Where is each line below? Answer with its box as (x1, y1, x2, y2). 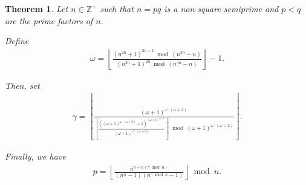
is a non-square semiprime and (164, 2, 279, 15)
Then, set (5, 79, 40, 91)
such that (100, 2, 134, 15)
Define (5, 34, 29, 47)
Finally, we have (5, 149, 66, 162)
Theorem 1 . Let (5, 2, 68, 15)
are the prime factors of (5, 14, 93, 27)
